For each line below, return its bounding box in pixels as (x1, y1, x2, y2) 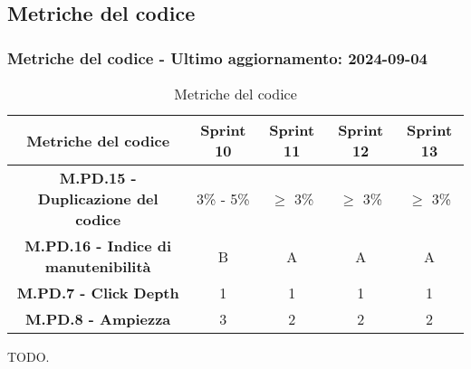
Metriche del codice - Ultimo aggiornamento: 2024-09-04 (7, 46, 428, 69)
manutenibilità (44, 256, 151, 277)
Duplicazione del (37, 188, 159, 209)
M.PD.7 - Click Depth (16, 282, 179, 303)
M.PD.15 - (59, 167, 137, 188)
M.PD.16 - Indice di (24, 235, 172, 256)
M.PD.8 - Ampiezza (25, 308, 171, 329)
